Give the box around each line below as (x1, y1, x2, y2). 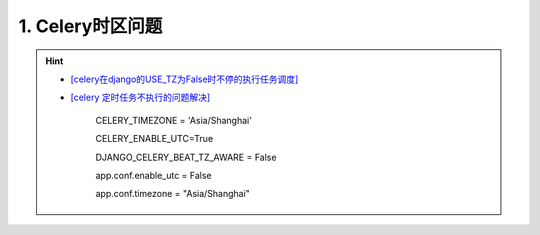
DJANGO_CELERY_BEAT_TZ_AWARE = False (95, 151, 277, 163)
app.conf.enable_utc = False (95, 169, 212, 181)
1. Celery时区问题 (18, 15, 163, 37)
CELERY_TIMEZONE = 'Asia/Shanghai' (95, 114, 252, 126)
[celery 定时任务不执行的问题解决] (70, 91, 211, 104)
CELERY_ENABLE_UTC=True (95, 133, 214, 145)
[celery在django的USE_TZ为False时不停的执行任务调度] (70, 73, 299, 85)
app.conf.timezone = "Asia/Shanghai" (95, 188, 250, 200)
